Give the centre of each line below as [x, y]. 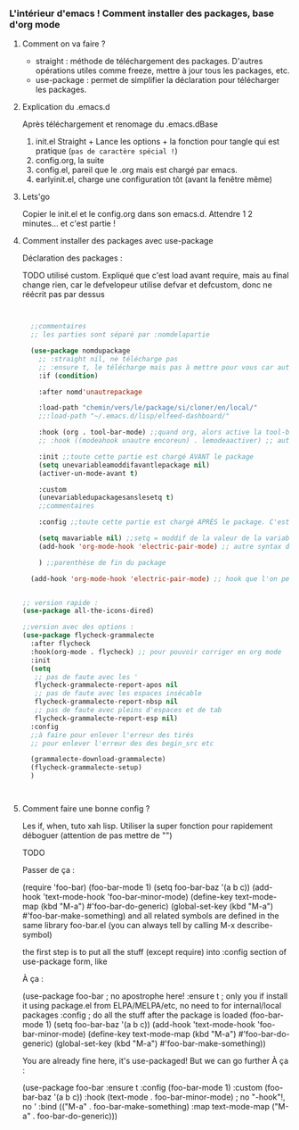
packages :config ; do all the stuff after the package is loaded [135, 1015]
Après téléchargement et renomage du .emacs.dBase [120, 124]
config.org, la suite [70, 161]
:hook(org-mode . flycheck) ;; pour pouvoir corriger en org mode [156, 652]
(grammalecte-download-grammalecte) [98, 760]
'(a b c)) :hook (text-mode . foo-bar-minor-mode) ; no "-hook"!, [169, 1097]
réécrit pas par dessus [63, 295]
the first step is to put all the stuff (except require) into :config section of [154, 952]
